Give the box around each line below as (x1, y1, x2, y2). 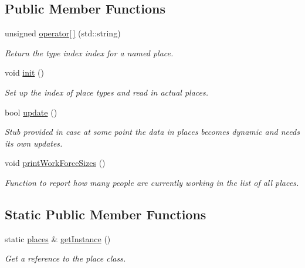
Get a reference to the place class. (5, 252, 126, 264)
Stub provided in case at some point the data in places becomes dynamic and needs (5, 125, 300, 138)
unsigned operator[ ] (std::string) (5, 27, 121, 39)
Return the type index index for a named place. (5, 46, 174, 59)
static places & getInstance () (5, 232, 111, 245)
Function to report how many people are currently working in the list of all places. (5, 176, 299, 188)
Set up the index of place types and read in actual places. (5, 86, 208, 98)
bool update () (5, 106, 57, 118)
